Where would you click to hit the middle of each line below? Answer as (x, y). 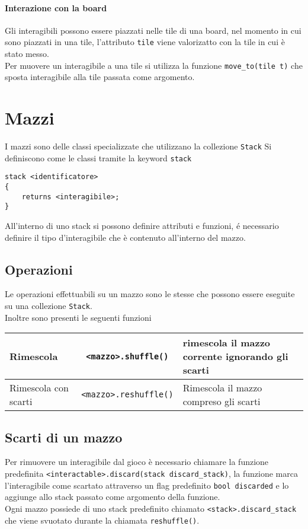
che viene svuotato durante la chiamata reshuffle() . (102, 520)
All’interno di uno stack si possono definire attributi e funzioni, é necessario (142, 225)
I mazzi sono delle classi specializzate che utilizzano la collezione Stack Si (138, 146)
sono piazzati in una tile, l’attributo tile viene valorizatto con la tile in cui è (145, 42)
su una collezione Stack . (49, 305)
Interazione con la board (56, 7)
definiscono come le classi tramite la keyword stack (98, 157)
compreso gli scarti (222, 401)
